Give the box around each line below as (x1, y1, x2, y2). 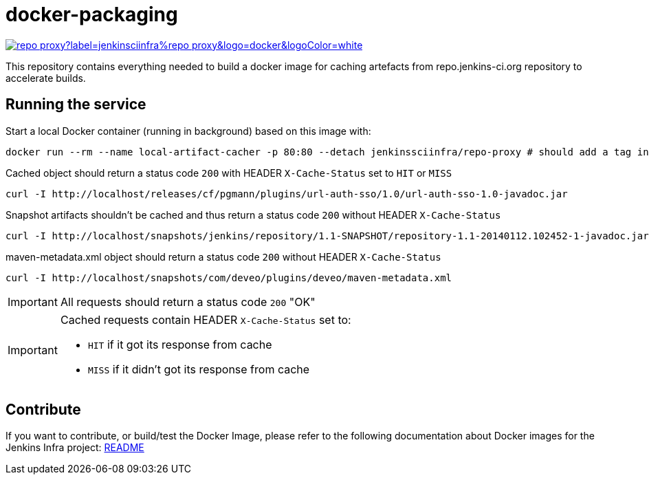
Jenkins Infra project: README (5, 441, 144, 454)
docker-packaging (5, 3, 178, 26)
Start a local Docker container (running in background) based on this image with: (5, 124, 371, 137)
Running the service (5, 96, 146, 113)
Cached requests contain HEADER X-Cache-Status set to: (60, 312, 351, 327)
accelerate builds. (5, 72, 86, 84)
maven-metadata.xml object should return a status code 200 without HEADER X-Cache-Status (5, 250, 441, 263)
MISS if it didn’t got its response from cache (87, 362, 310, 376)
